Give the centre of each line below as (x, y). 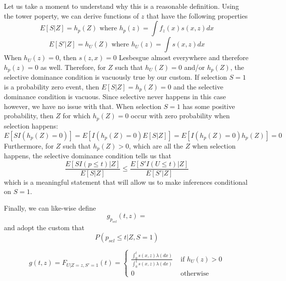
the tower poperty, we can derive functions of (71, 15)
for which (77, 116)
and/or (194, 67)
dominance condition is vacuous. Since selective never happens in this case (115, 97)
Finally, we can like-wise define (50, 207)
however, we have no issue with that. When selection (83, 106)
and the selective (198, 86)
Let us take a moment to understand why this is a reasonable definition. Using (122, 6)
